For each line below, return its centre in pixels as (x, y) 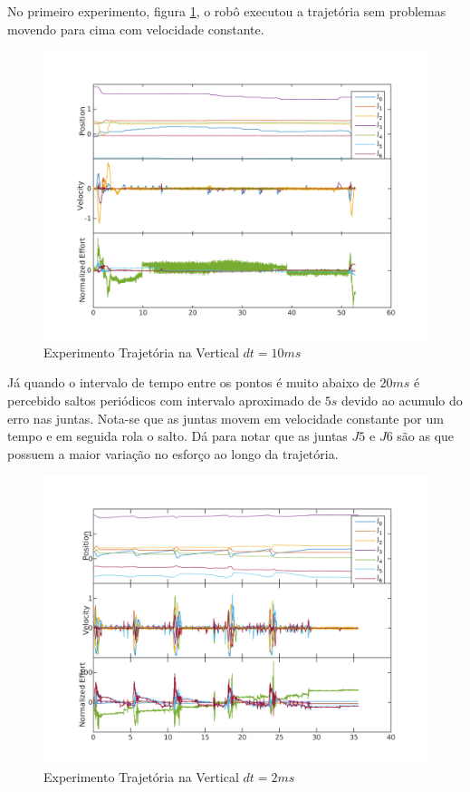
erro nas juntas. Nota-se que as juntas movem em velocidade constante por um (225, 418)
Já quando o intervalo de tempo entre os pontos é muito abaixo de (192, 382)
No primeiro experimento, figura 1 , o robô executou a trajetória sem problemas (227, 11)
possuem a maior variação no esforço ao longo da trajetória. (173, 453)
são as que (426, 436)
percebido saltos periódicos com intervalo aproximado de (164, 400)
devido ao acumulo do (402, 400)
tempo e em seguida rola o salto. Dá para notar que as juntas (177, 436)
